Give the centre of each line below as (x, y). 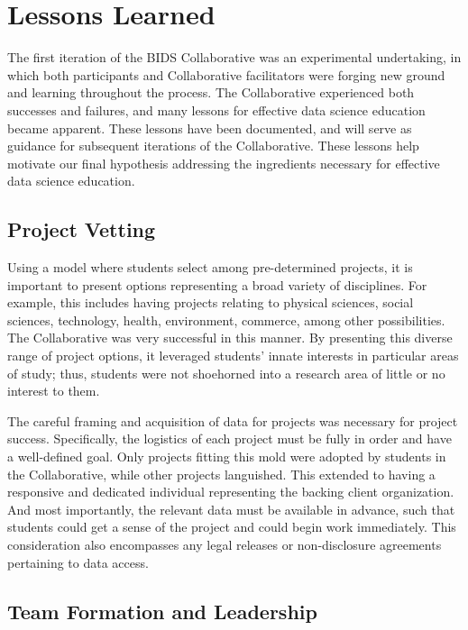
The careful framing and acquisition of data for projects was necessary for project (233, 420)
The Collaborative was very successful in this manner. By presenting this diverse (230, 338)
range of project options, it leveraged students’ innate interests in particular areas (233, 356)
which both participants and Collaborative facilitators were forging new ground (226, 74)
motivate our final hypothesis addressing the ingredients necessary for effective (224, 163)
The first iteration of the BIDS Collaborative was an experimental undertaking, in (234, 57)
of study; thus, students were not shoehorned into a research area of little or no (226, 373)
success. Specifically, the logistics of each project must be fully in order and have (229, 438)
